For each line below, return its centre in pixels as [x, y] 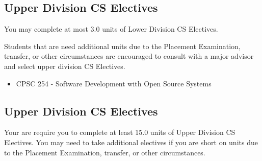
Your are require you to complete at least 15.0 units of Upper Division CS [120, 132]
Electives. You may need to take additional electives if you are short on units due [131, 142]
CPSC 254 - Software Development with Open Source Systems [114, 83]
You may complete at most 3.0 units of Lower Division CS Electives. [111, 29]
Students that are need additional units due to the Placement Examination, [122, 46]
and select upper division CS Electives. [65, 66]
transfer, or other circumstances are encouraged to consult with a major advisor [129, 56]
